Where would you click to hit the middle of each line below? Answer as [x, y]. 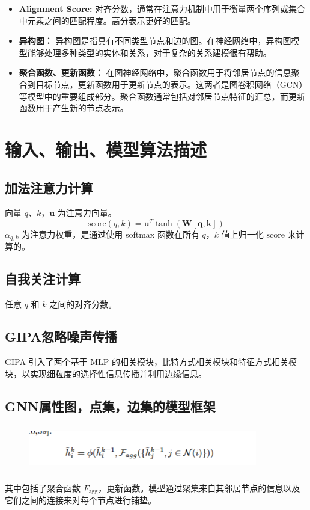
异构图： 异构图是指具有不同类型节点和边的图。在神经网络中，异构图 [155, 41]
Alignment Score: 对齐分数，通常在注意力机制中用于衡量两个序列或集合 [162, 8]
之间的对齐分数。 [83, 304]
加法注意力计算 [49, 187]
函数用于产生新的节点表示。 [74, 108]
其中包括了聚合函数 [43, 487]
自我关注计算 [43, 279]
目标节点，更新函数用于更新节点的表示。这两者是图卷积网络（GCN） [172, 84]
